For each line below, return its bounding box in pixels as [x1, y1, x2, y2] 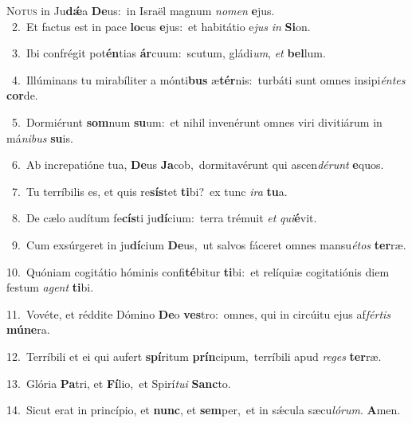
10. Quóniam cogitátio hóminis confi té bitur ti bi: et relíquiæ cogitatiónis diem [6, 263, 390, 280]
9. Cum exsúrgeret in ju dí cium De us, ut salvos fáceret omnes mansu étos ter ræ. [11, 236, 406, 253]
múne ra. [6, 321, 50, 338]
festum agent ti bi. [6, 279, 94, 296]
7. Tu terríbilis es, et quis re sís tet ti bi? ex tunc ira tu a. [11, 182, 288, 199]
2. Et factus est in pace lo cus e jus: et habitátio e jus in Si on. [11, 18, 311, 34]
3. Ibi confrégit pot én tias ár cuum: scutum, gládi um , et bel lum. [11, 45, 326, 61]
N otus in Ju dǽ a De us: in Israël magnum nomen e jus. [6, 2, 275, 18]
